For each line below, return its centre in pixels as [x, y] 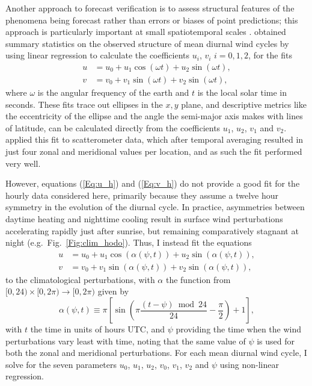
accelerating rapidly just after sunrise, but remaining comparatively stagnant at [152, 230]
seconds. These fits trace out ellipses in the [84, 104]
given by [113, 291]
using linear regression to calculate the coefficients [98, 55]
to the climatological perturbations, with [80, 279]
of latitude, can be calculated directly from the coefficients [113, 127]
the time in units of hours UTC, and [98, 329]
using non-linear [249, 364]
